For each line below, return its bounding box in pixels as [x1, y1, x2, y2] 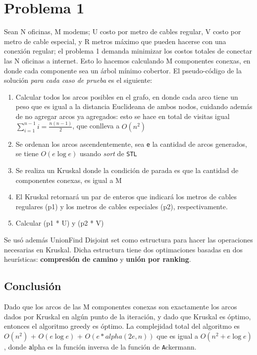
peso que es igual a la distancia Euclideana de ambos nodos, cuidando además [15, 101, 253, 112]
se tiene [15, 148, 39, 159]
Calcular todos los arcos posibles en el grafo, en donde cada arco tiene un [15, 91, 238, 102]
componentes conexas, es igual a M [15, 175, 122, 185]
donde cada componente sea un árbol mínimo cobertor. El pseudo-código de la [4, 65, 242, 75]
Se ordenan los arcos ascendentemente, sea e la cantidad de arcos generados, [15, 138, 247, 149]
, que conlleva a [72, 120, 120, 131]
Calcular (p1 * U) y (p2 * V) [15, 218, 104, 228]
